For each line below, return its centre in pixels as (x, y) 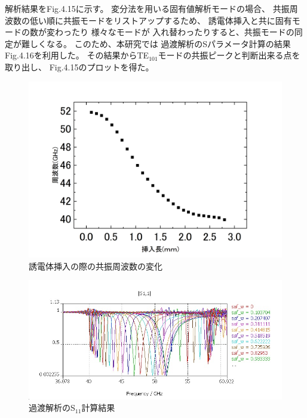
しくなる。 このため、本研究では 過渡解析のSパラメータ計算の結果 (160, 43)
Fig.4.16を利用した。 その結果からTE (77, 55)
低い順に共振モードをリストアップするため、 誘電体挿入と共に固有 (161, 20)
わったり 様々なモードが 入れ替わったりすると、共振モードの (174, 32)
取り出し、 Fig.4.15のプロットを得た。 (79, 66)
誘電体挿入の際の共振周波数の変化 (96, 266)
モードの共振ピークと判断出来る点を (229, 55)
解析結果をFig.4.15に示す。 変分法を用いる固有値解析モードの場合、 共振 (147, 8)
